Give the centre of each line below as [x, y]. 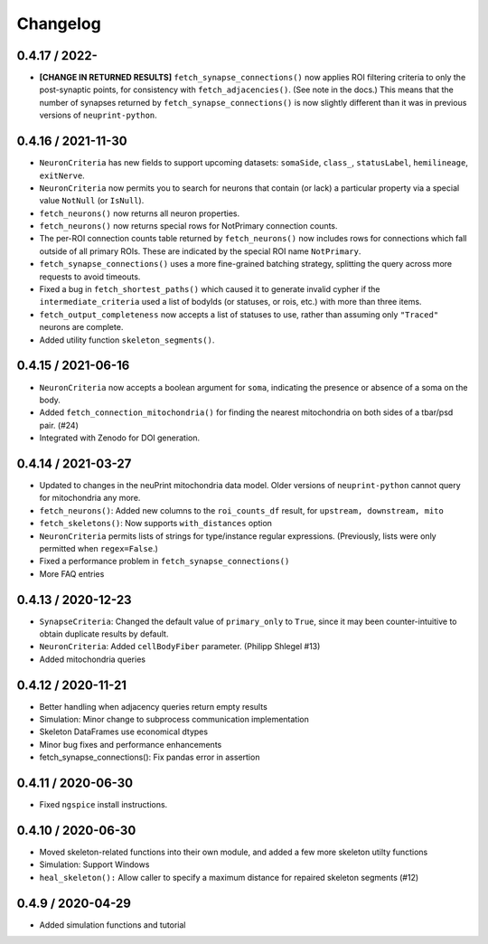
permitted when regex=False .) [99, 548]
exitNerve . [62, 175]
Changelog [59, 24]
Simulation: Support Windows [94, 864]
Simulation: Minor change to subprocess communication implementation [174, 720]
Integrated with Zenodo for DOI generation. [120, 438]
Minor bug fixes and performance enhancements [131, 744]
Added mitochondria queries [93, 659]
